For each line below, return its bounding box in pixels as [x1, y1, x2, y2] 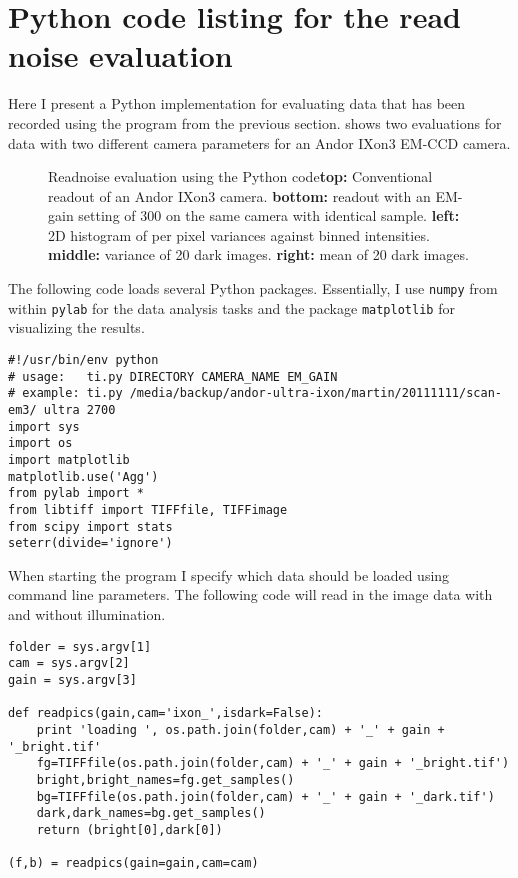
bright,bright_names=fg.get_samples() [36, 772, 295, 787]
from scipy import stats [8, 519, 173, 534]
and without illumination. [8, 604, 166, 625]
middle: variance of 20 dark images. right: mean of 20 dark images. [48, 244, 469, 265]
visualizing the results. [8, 317, 145, 338]
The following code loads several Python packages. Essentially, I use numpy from [8, 278, 498, 299]
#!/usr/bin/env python [8, 352, 159, 367]
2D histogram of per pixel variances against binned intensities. [48, 224, 430, 245]
